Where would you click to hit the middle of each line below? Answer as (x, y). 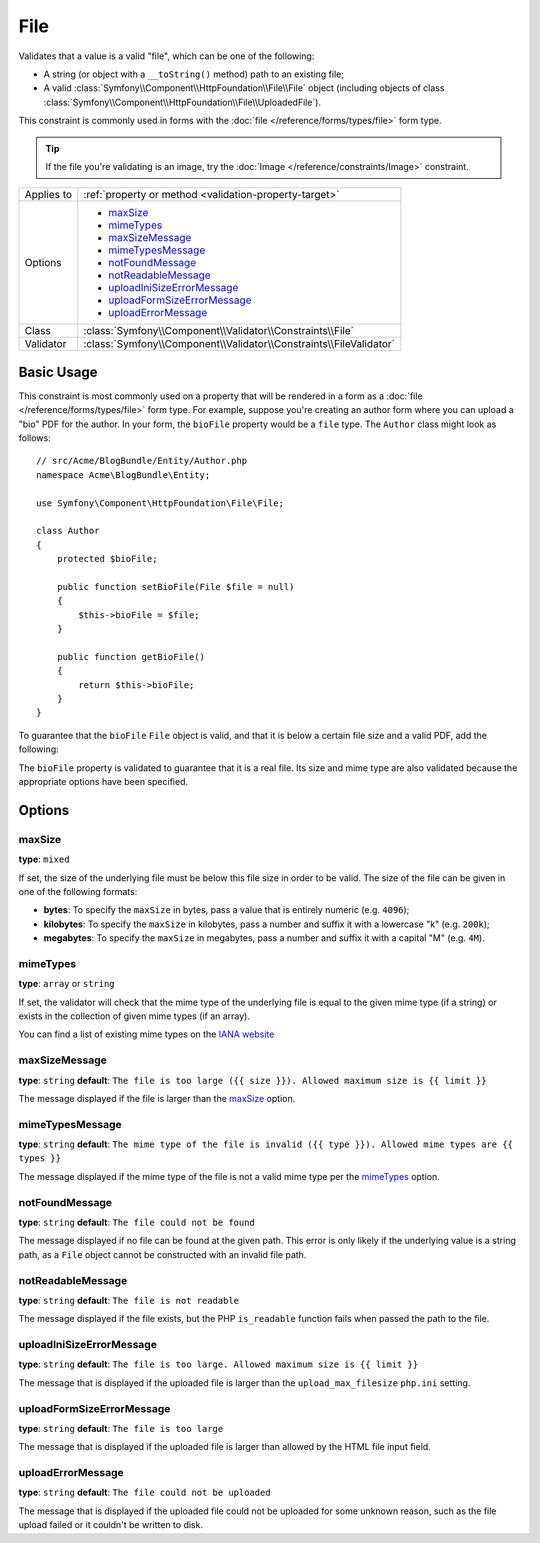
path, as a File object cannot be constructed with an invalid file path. (162, 1254)
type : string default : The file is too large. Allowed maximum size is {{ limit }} (218, 1364)
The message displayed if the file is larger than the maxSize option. (157, 1098)
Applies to (48, 195)
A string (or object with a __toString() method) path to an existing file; (194, 74)
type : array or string (66, 984)
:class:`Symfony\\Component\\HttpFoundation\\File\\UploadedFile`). (182, 102)
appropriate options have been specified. (103, 781)
